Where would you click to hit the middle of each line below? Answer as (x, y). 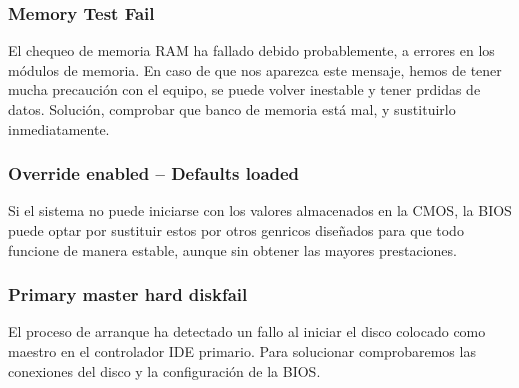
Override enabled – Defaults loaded (154, 173)
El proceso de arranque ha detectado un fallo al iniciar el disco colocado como (247, 331)
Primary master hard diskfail (128, 294)
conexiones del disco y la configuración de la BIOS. (164, 370)
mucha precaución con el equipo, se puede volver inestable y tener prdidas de (244, 89)
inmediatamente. (59, 128)
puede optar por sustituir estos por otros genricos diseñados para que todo (236, 230)
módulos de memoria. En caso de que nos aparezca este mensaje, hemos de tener (255, 69)
